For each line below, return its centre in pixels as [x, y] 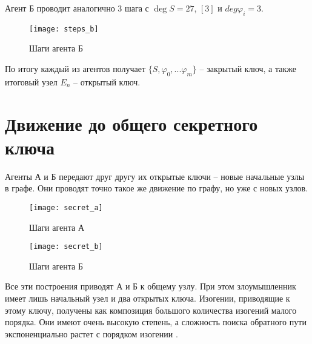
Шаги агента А [57, 227]
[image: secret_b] [66, 247]
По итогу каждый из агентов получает [75, 69]
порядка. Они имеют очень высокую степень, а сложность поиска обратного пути [156, 322]
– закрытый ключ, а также [248, 69]
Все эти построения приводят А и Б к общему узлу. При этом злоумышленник [151, 286]
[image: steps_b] [64, 29]
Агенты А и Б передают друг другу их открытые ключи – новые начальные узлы [155, 176]
